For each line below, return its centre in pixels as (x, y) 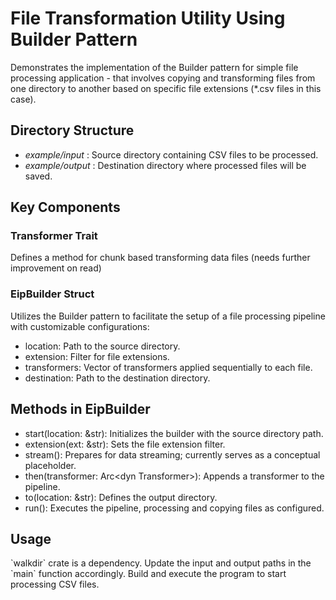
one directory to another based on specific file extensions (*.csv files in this (166, 88)
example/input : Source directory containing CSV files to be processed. (171, 154)
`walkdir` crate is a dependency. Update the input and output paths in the (161, 563)
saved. (38, 176)
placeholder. (50, 465)
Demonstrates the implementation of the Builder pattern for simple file (154, 67)
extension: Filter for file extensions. (97, 356)
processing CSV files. (55, 584)
